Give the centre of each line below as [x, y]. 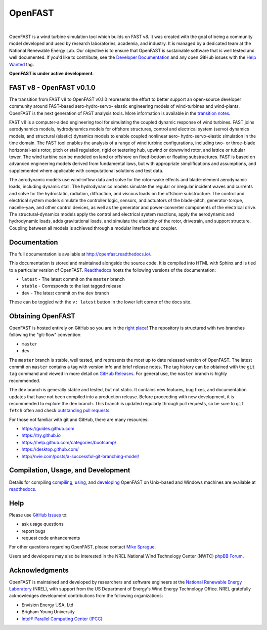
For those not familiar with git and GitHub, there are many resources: [79, 420]
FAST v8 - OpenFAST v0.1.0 [52, 87]
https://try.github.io [41, 435]
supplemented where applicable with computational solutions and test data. [86, 170]
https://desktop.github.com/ [50, 449]
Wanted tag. [22, 64]
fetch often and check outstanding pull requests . [60, 411]
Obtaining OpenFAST [42, 316]
